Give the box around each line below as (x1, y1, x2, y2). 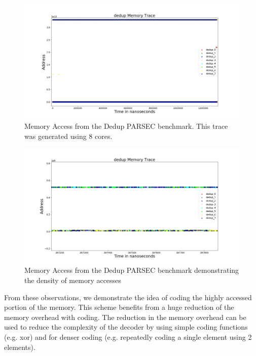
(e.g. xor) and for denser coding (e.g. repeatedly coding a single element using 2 (4, 331, 252, 342)
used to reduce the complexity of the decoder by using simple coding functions (4, 322, 248, 332)
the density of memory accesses (24, 274, 121, 285)
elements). (4, 341, 35, 352)
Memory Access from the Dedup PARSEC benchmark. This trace (24, 121, 228, 131)
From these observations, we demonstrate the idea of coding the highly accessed (4, 292, 252, 302)
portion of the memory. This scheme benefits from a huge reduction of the (4, 302, 234, 312)
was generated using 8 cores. (24, 130, 113, 141)
